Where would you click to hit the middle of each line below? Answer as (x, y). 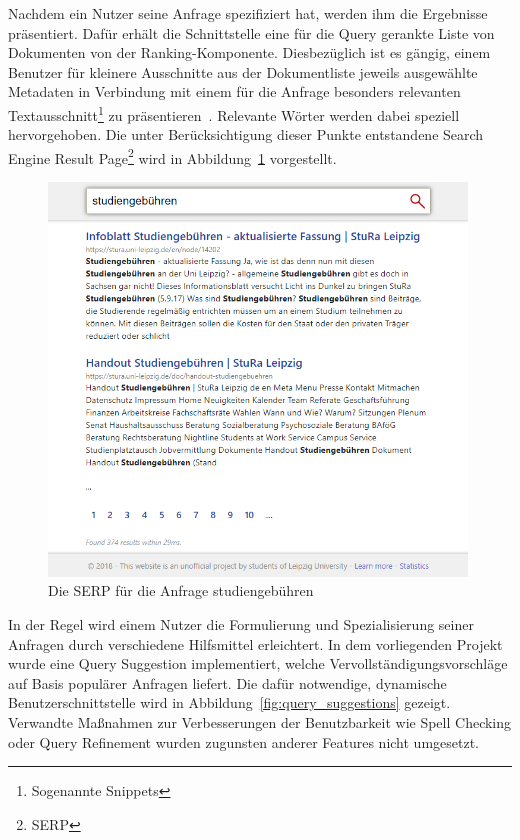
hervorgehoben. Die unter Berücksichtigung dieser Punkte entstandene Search (246, 134)
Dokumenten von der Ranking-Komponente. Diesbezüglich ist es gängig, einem (249, 52)
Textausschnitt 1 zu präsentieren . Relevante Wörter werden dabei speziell (234, 113)
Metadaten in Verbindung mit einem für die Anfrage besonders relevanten (234, 91)
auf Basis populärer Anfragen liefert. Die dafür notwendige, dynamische (227, 682)
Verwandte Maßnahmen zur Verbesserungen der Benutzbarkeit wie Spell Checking (260, 722)
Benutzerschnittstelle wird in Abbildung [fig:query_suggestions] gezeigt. (229, 702)
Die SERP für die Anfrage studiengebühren (181, 590)
